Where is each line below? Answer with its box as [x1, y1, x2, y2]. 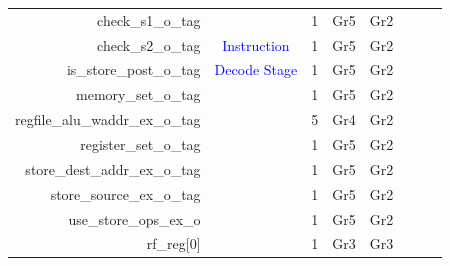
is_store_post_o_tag [66, 59, 201, 80]
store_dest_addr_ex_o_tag [25, 158, 201, 179]
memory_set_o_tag [76, 84, 201, 105]
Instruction [222, 34, 290, 55]
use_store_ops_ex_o [68, 208, 201, 229]
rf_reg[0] [146, 233, 201, 254]
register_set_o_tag [80, 133, 201, 154]
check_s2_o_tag [97, 34, 201, 55]
